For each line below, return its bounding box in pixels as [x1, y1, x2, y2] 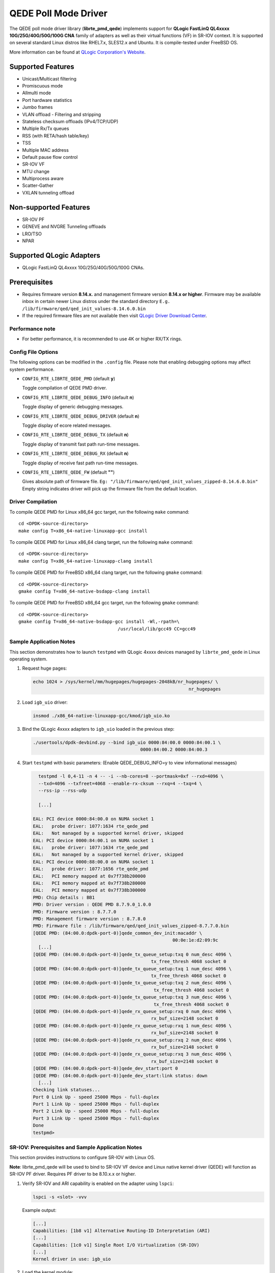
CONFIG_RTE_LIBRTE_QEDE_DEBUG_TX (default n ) [22, 432, 129, 438]
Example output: [22, 1207, 57, 1213]
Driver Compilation [9, 498, 58, 505]
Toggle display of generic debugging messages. [22, 404, 124, 410]
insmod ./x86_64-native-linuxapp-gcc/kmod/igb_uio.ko [33, 713, 170, 718]
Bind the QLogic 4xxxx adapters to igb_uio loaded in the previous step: [22, 726, 175, 732]
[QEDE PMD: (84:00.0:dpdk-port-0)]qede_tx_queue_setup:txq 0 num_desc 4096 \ [33, 951, 232, 957]
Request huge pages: [22, 665, 67, 672]
